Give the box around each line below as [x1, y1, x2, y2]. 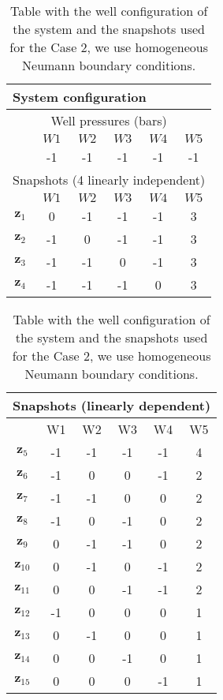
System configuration [13, 88, 147, 106]
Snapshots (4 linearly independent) [13, 170, 206, 189]
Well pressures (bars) [50, 111, 167, 129]
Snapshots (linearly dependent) [13, 396, 211, 414]
